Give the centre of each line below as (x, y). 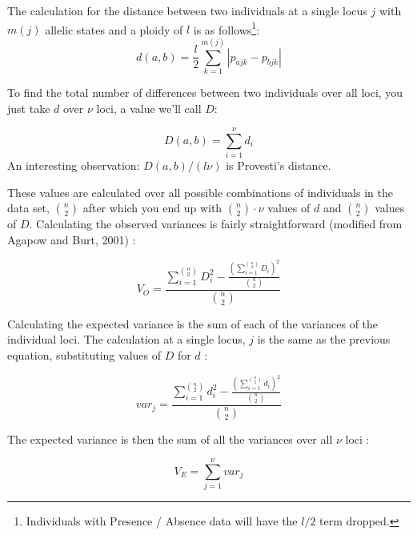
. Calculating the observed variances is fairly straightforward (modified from (216, 224)
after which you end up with (152, 208)
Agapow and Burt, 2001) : (72, 240)
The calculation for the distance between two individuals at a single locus (187, 10)
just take (29, 108)
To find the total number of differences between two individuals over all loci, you (205, 92)
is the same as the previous (324, 339)
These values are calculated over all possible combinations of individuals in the (200, 192)
